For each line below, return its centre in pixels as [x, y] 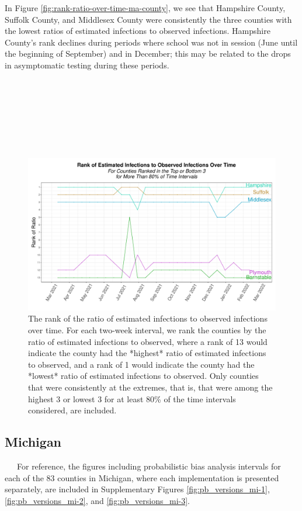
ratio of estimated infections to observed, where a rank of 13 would [148, 341]
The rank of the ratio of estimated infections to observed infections [148, 318]
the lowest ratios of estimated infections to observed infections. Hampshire [138, 31]
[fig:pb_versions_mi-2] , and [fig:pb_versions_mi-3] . [98, 500]
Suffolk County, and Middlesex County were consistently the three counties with [148, 19]
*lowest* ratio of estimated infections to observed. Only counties [143, 376]
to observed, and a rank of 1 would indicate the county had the [141, 364]
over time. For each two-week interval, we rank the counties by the [147, 329]
